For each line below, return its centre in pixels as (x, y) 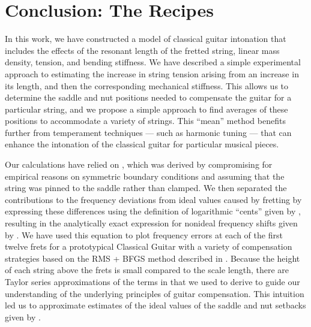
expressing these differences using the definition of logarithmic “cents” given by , (153, 211)
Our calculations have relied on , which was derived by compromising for (139, 164)
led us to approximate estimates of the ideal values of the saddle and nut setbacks (155, 305)
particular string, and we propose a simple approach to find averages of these (146, 109)
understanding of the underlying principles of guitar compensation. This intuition (155, 293)
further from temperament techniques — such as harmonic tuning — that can (148, 132)
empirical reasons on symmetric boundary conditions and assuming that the (145, 176)
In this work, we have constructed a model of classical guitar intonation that (146, 39)
